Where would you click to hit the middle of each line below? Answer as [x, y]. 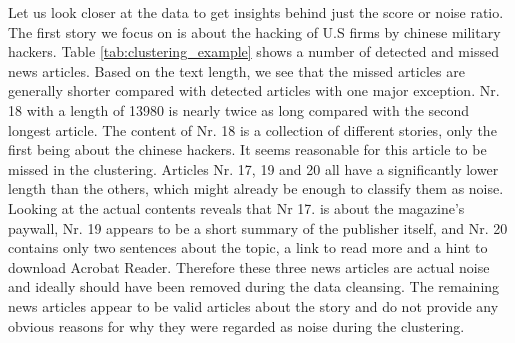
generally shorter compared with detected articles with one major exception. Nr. [254, 90]
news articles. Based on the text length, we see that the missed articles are [236, 70]
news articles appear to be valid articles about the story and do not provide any [253, 305]
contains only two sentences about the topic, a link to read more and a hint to [248, 247]
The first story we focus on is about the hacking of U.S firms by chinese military [254, 31]
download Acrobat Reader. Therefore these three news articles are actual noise [249, 266]
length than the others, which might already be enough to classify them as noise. [256, 188]
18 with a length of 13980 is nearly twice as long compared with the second [239, 109]
